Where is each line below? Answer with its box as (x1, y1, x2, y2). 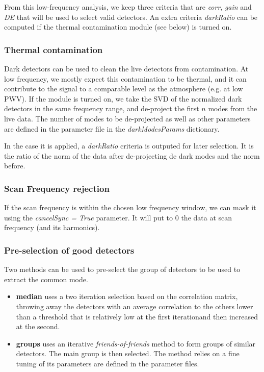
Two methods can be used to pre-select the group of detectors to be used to (4, 264, 241, 275)
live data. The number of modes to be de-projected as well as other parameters (4, 113, 251, 123)
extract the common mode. (4, 274, 88, 284)
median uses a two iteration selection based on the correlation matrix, (16, 291, 238, 302)
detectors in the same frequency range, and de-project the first (4, 103, 199, 114)
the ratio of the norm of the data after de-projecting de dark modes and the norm (4, 150, 260, 161)
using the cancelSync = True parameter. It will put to (4, 212, 173, 222)
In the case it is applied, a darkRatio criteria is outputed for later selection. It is (4, 140, 254, 151)
